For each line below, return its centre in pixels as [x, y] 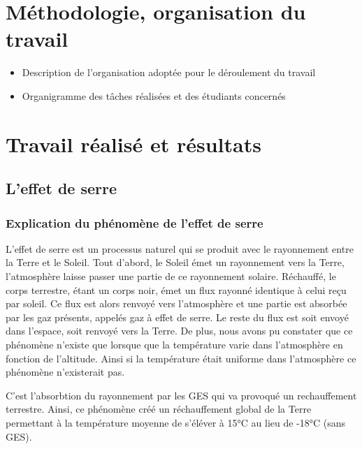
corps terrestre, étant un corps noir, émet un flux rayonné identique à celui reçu [176, 289]
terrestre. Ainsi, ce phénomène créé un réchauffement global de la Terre [159, 409]
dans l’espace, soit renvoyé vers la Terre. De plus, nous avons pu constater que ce [179, 331]
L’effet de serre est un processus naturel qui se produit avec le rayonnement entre [180, 248]
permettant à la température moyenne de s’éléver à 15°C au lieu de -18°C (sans [176, 422]
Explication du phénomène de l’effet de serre [135, 222]
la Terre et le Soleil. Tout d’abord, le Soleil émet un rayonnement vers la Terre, [175, 262]
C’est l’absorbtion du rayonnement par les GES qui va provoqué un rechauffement [181, 395]
